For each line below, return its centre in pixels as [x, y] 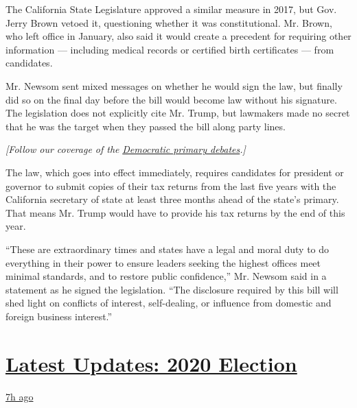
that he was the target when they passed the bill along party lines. [146, 126]
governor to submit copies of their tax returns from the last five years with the [171, 185]
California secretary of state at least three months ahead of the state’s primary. [172, 199]
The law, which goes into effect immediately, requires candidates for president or [175, 172]
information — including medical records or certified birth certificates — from [170, 49]
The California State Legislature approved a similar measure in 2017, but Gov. [171, 9]
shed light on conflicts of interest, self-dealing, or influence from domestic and [169, 303]
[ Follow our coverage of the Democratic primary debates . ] [126, 149]
